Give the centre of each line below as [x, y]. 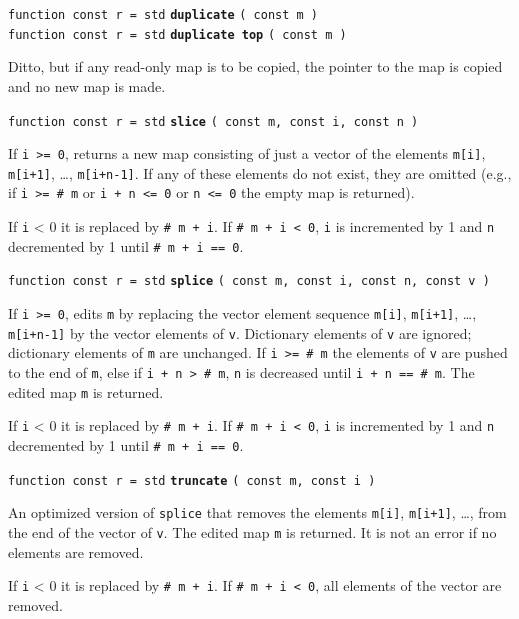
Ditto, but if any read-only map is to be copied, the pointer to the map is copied [255, 66]
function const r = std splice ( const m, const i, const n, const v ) [249, 281]
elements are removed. [76, 551]
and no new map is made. [87, 85]
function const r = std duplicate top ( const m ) [177, 34]
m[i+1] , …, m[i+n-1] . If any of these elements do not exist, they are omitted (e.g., [260, 172]
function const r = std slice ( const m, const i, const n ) [213, 121]
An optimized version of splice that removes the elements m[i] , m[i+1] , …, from [257, 512]
